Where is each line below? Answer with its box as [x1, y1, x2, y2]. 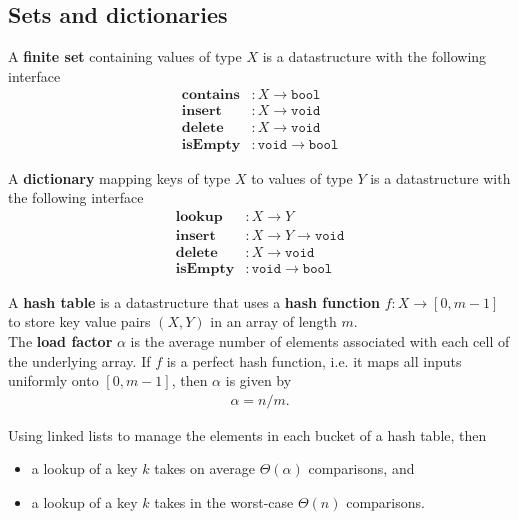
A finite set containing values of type [8, 46, 242, 67]
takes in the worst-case [154, 492, 294, 513]
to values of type [251, 167, 353, 188]
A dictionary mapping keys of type [8, 167, 231, 188]
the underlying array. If [8, 350, 151, 371]
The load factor [8, 331, 113, 352]
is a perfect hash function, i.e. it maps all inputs [166, 350, 462, 371]
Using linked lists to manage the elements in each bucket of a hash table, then [8, 424, 487, 445]
